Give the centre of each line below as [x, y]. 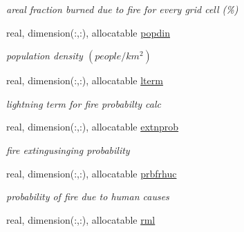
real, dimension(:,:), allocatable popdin [88, 32]
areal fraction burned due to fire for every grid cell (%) [122, 9]
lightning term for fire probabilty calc [84, 103]
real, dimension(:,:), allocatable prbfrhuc [92, 173]
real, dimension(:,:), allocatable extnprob [93, 127]
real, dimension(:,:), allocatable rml [81, 219]
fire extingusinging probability [68, 149]
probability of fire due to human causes [88, 196]
